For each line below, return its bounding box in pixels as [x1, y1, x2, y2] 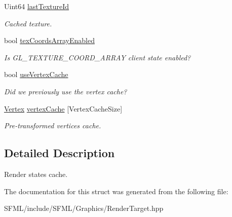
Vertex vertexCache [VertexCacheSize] [4, 103, 123, 114]
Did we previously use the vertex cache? [4, 86, 127, 96]
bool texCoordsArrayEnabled [4, 35, 95, 46]
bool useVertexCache [4, 69, 68, 80]
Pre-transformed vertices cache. [4, 120, 101, 131]
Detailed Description [4, 145, 115, 161]
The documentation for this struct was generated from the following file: [4, 186, 228, 196]
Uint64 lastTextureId [4, 1, 69, 11]
